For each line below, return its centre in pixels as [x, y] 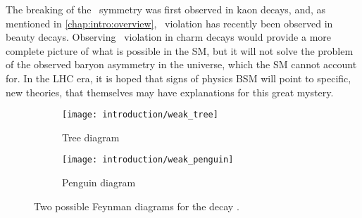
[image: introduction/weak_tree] [140, 115]
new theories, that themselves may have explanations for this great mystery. [170, 92]
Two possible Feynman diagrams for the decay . [137, 206]
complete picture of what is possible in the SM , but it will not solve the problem [180, 50]
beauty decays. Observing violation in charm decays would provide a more [168, 37]
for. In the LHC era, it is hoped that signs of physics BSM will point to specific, [179, 78]
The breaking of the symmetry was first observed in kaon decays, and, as [166, 9]
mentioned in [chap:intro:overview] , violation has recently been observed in [169, 23]
